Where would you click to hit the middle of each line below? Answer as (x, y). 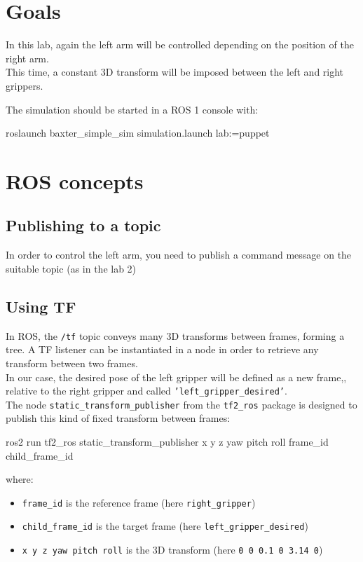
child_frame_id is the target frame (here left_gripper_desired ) (165, 526)
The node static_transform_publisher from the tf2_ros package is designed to (181, 404)
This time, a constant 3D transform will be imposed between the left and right (175, 72)
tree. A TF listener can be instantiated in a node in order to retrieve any (162, 349)
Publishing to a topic (83, 225)
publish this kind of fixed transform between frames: (118, 418)
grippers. (25, 85)
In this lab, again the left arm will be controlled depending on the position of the (180, 44)
